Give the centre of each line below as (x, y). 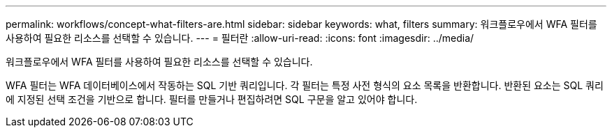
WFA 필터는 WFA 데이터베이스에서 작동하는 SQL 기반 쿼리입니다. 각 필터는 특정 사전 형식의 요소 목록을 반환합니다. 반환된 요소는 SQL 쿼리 (305, 85)
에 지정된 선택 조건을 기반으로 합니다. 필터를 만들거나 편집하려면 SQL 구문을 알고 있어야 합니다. (212, 99)
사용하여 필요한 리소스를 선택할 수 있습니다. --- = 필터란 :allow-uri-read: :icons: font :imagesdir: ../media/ (240, 38)
